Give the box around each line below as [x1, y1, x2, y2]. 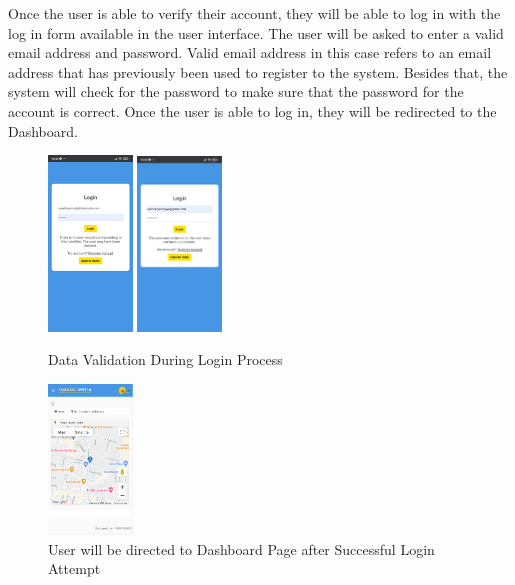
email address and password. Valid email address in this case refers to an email [8, 42, 492, 63]
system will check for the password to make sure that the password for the [8, 81, 464, 102]
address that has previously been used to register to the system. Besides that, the [8, 61, 508, 82]
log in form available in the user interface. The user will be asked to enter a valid [8, 22, 504, 43]
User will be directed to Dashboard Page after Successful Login [48, 538, 435, 559]
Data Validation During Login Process [48, 349, 283, 370]
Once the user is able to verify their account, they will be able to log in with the [8, 3, 501, 23]
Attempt [48, 558, 101, 579]
